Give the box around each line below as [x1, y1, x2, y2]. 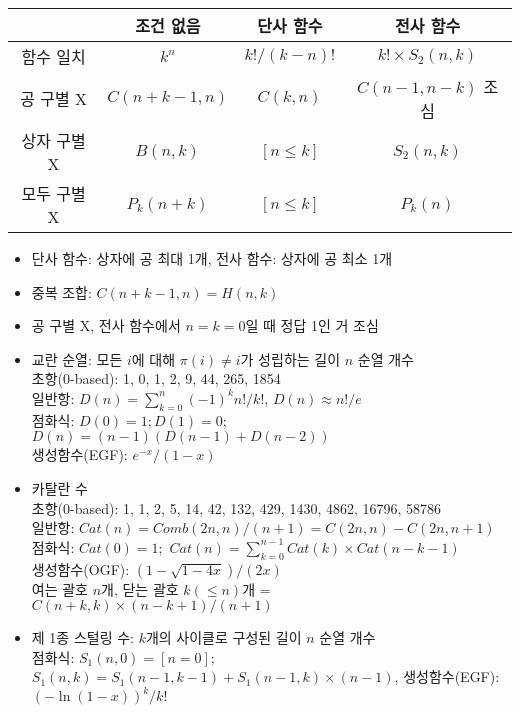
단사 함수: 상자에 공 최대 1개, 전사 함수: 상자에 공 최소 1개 [31, 248, 393, 268]
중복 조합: [31, 281, 92, 302]
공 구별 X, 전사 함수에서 [31, 315, 181, 336]
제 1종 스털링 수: [31, 627, 134, 648]
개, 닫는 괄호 [101, 578, 179, 599]
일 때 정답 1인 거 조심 [245, 315, 379, 336]
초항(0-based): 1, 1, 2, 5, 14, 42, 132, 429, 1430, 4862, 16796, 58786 [31, 497, 442, 518]
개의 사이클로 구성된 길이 [145, 627, 302, 648]
